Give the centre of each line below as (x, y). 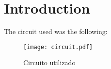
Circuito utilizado (49, 62)
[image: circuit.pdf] (58, 47)
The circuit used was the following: (56, 31)
